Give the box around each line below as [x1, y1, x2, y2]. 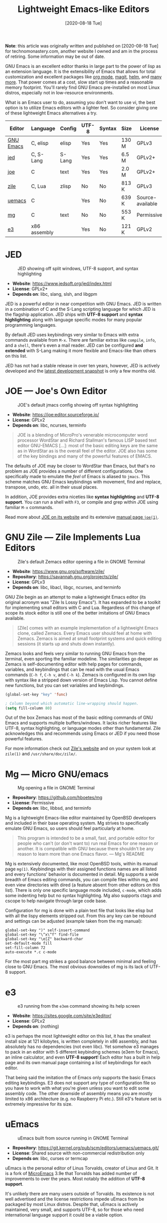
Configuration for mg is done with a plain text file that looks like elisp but [5, 908, 153, 914]
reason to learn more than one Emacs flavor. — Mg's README [17, 851, 145, 857]
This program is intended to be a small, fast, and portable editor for [17, 835, 155, 841]
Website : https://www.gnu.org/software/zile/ [12, 568, 105, 574]
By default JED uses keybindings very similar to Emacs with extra [5, 331, 139, 338]
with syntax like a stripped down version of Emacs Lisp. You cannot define [5, 677, 158, 683]
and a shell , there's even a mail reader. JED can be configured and [5, 342, 143, 348]
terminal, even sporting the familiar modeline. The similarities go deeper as [5, 655, 158, 661]
